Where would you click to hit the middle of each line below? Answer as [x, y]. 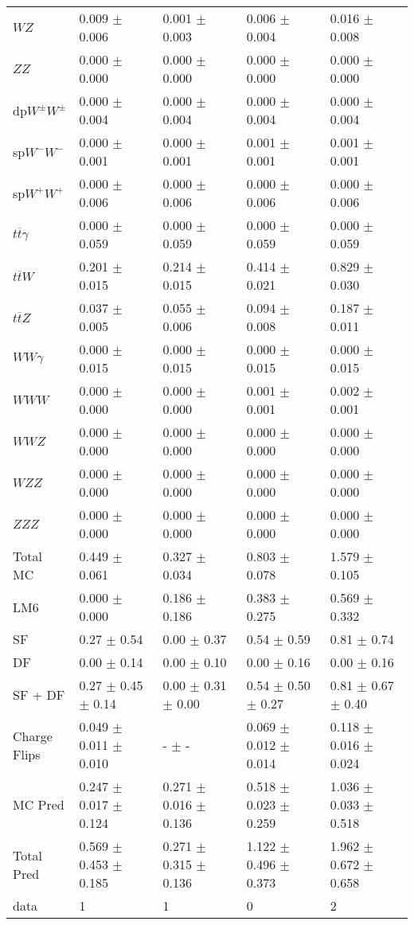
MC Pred [39, 804]
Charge [33, 736]
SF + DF [39, 694]
